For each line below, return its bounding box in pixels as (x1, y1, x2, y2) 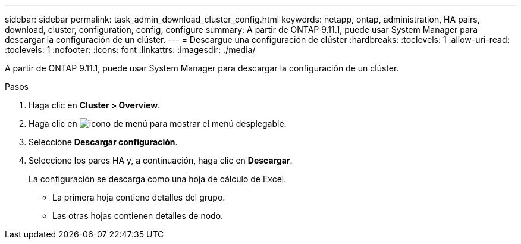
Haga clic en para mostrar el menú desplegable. (29, 118, 287, 129)
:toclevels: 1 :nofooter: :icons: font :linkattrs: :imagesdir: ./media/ (5, 45, 256, 55)
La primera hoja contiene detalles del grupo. (52, 192, 225, 202)
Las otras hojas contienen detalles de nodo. (52, 211, 224, 221)
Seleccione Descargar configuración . (29, 137, 178, 147)
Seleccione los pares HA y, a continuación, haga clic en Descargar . (29, 155, 293, 165)
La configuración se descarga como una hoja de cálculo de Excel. (29, 174, 287, 184)
